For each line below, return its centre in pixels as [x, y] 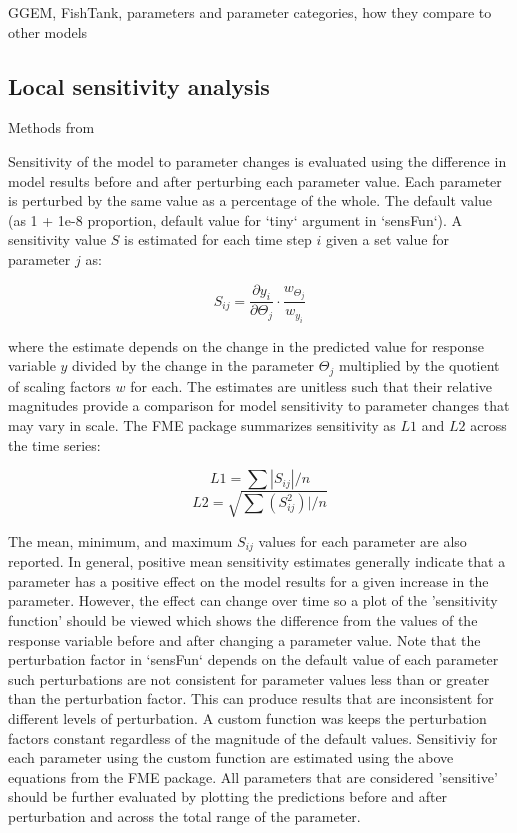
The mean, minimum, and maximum [120, 540]
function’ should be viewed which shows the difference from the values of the [243, 619]
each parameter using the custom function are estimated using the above [231, 757]
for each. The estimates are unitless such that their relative [311, 385]
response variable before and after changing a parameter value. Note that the [244, 639]
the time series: [54, 444]
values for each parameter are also [362, 540]
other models [48, 31]
